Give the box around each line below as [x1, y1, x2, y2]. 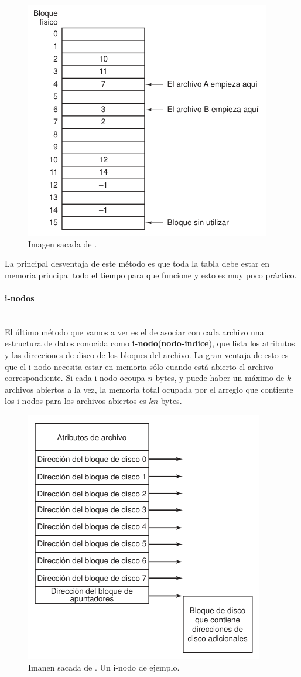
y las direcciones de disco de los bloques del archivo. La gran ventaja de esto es [5, 348, 289, 360]
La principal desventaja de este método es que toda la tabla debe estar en [5, 257, 270, 270]
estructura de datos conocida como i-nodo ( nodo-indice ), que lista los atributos [5, 337, 295, 349]
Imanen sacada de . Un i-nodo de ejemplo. [28, 661, 180, 673]
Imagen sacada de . [28, 237, 97, 250]
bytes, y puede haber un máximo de [155, 372, 285, 384]
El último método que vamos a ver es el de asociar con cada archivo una [5, 325, 264, 338]
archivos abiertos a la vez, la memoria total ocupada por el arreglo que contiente [5, 383, 293, 395]
